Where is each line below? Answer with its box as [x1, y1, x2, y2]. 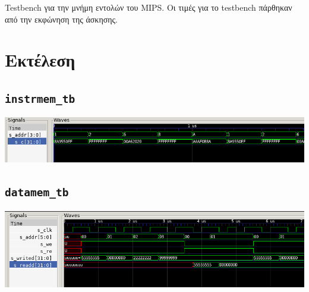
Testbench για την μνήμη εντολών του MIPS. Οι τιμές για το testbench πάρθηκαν [5, 1, 292, 13]
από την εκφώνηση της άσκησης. [5, 12, 118, 25]
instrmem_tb [5, 92, 75, 105]
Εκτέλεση [5, 48, 75, 72]
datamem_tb [5, 186, 69, 199]
